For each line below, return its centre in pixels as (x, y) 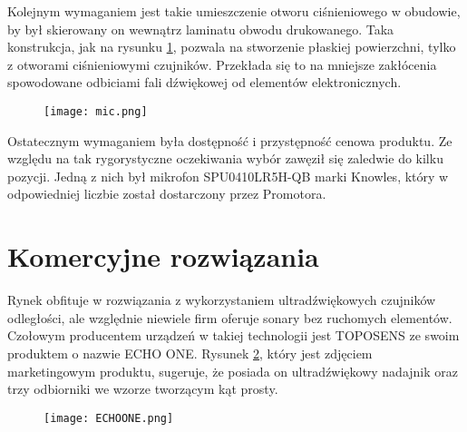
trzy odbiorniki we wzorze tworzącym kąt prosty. (143, 389)
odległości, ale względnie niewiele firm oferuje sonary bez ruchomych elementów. (230, 317)
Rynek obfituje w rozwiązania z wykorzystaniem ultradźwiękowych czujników (222, 300)
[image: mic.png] (96, 111)
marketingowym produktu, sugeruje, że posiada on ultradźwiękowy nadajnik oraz (233, 371)
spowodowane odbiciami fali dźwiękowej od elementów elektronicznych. (204, 82)
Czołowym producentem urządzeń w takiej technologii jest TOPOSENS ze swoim (233, 335)
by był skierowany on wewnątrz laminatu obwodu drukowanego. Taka (201, 29)
